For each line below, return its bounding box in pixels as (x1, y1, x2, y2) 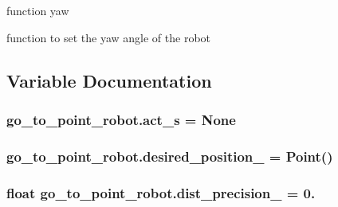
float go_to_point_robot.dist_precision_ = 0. (6, 182, 316, 202)
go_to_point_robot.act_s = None (6, 109, 236, 129)
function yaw (6, 2, 69, 18)
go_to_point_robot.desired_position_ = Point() (6, 146, 333, 166)
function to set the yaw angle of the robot (6, 29, 211, 45)
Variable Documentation (6, 68, 212, 92)
